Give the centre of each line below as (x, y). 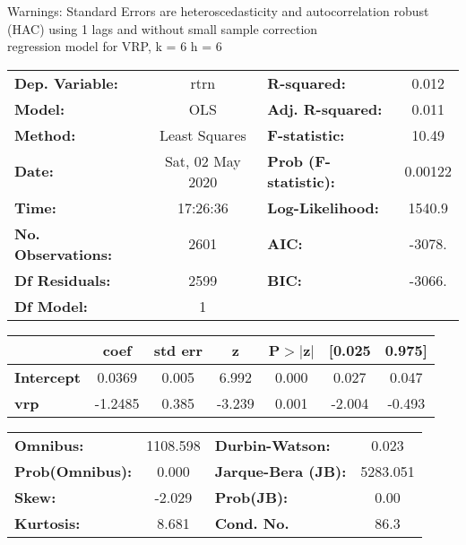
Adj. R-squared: (325, 108)
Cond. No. (252, 523)
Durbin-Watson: (272, 445)
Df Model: (51, 306)
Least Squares (203, 134)
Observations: (64, 254)
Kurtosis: (47, 523)
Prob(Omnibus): (73, 471)
